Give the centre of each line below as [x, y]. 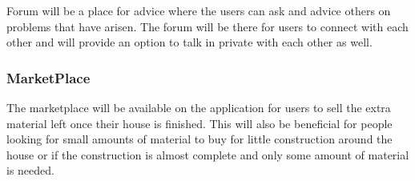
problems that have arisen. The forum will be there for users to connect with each [207, 26]
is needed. [30, 170]
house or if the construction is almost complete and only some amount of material [208, 154]
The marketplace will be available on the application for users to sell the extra [199, 107]
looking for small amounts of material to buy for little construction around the [199, 139]
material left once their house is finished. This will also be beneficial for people [199, 123]
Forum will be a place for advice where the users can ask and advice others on [199, 10]
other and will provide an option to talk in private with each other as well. [189, 42]
